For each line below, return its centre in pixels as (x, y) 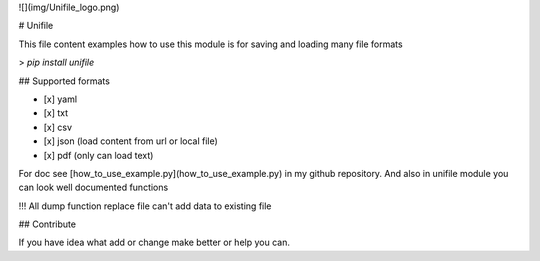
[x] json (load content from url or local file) (131, 141)
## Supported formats (64, 81)
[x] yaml (60, 99)
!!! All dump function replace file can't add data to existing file (145, 206)
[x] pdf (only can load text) (98, 155)
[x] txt (56, 113)
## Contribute (47, 224)
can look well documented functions (93, 187)
